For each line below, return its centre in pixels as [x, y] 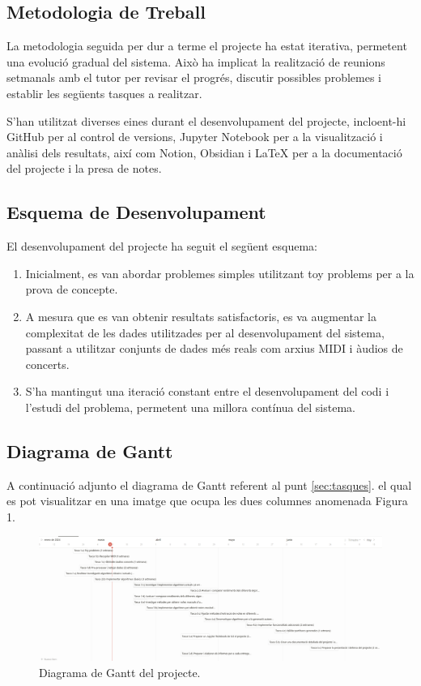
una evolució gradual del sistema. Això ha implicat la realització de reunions [196, 61]
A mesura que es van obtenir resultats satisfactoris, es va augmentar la [201, 316]
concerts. [47, 364]
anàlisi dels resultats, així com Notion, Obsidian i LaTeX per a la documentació [204, 152]
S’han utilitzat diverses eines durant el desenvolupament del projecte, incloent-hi [206, 120]
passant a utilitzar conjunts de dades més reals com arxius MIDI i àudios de [214, 348]
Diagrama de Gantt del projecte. [120, 672]
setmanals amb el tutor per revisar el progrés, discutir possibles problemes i [194, 77]
